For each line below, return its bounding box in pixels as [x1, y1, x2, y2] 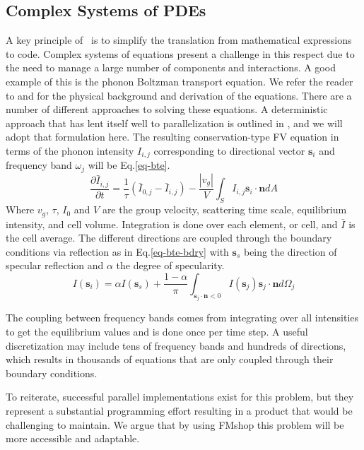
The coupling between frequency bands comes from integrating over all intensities [6, 310, 358, 325]
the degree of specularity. [116, 258, 225, 273]
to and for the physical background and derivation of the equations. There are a [6, 88, 352, 102]
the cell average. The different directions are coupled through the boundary [6, 230, 332, 245]
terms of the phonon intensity [6, 143, 134, 158]
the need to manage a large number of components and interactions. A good [6, 60, 336, 75]
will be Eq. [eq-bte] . [88, 158, 170, 172]
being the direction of [243, 244, 337, 259]
